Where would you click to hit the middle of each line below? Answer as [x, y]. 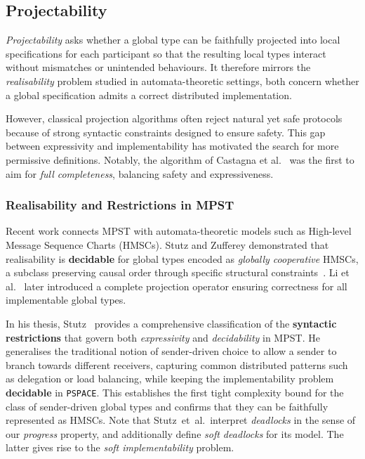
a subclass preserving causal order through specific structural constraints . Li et [178, 272]
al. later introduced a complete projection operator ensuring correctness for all [177, 286]
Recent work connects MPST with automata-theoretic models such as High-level [179, 231]
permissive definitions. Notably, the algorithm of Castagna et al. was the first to [180, 159]
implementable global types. [66, 300]
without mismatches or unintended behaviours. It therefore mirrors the [158, 67]
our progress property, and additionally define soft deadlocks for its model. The [175, 433]
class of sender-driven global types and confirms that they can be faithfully [167, 406]
